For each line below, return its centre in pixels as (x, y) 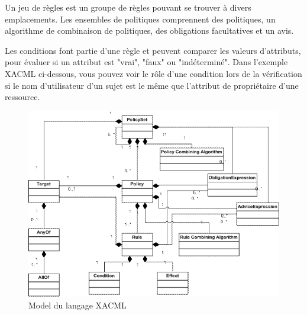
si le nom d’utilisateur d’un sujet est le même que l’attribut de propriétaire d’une (152, 85)
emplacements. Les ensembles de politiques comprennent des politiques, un (140, 19)
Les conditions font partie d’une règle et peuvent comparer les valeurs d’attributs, (153, 50)
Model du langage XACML (77, 305)
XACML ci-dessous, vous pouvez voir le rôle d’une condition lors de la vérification (153, 73)
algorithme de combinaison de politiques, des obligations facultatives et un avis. (149, 30)
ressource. (22, 97)
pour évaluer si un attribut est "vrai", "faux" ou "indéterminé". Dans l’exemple (146, 62)
